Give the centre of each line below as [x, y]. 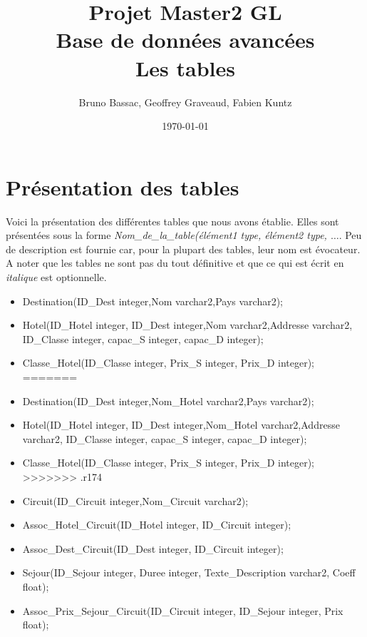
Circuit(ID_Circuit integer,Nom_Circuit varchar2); [135, 500]
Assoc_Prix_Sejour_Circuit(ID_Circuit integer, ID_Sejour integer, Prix [183, 610]
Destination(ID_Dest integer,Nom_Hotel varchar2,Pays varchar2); [168, 401]
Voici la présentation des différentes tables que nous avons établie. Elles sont [172, 221]
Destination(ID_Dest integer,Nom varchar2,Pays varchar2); [153, 301]
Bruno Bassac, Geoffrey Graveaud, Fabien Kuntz [185, 102]
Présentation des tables [123, 187]
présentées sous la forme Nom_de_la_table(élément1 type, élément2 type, [166, 235]
